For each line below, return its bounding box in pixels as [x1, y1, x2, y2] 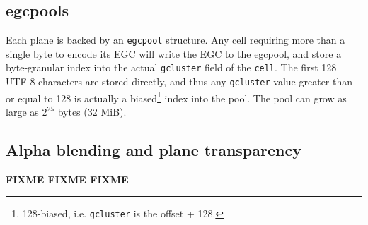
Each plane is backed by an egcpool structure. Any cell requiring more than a [6, 32, 345, 47]
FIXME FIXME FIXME [6, 171, 129, 186]
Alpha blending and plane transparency [6, 139, 301, 160]
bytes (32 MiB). [57, 104, 127, 119]
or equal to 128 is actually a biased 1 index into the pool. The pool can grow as [6, 88, 347, 105]
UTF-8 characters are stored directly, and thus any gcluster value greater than [6, 74, 353, 89]
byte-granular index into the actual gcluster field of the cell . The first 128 [6, 60, 337, 75]
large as [6, 104, 39, 119]
